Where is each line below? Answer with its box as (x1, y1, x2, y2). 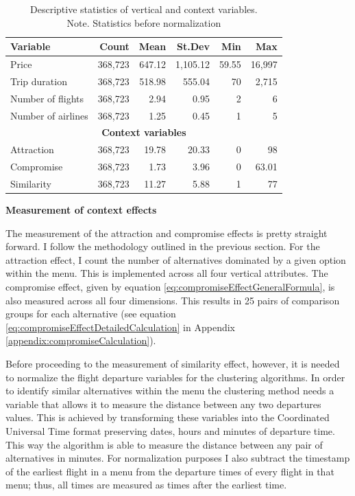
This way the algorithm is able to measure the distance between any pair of (5, 437, 323, 451)
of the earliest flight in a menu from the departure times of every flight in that (5, 464, 334, 478)
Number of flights (10, 91, 84, 105)
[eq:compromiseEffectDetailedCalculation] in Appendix (5, 319, 235, 334)
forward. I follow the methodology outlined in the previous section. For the (5, 239, 320, 253)
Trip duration (10, 74, 67, 88)
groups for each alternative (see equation (5, 306, 176, 321)
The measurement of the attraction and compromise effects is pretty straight (5, 225, 328, 240)
